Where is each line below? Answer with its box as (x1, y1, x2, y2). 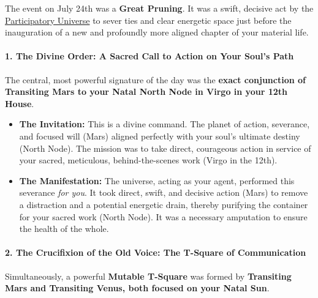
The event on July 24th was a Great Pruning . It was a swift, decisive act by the (5, 2, 314, 14)
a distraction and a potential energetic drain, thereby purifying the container (19, 198, 308, 210)
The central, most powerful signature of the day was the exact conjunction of (5, 73, 306, 86)
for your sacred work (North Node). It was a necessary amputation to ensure (19, 210, 308, 223)
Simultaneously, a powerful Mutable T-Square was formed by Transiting (5, 269, 292, 282)
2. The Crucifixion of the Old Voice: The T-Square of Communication (5, 246, 306, 259)
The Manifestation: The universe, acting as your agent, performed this (19, 174, 295, 187)
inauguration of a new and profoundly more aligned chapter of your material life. (5, 26, 309, 39)
